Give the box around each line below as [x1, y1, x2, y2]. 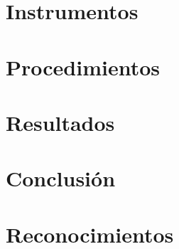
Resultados [6, 107, 115, 137]
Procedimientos [6, 52, 161, 81]
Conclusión [6, 164, 116, 193]
